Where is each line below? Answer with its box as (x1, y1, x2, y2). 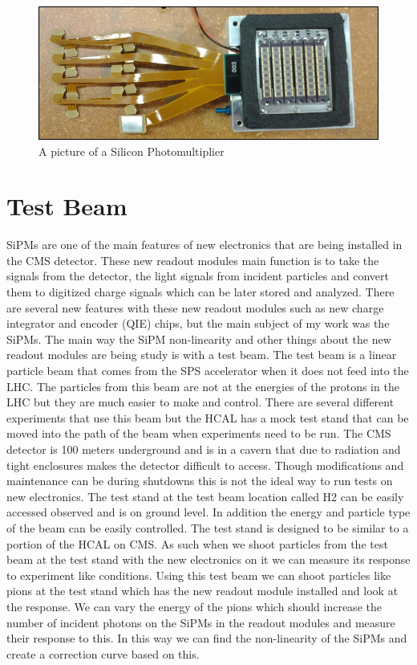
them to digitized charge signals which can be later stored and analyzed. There (6, 284, 395, 300)
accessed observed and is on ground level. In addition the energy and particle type (6, 504, 411, 520)
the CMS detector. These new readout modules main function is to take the (6, 251, 379, 268)
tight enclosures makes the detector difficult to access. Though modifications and (6, 456, 404, 473)
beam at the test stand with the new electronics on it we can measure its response (6, 551, 411, 568)
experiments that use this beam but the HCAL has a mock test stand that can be (6, 409, 409, 426)
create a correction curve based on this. (6, 645, 200, 662)
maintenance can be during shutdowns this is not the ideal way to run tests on (6, 472, 393, 489)
